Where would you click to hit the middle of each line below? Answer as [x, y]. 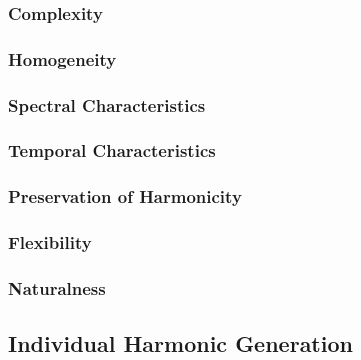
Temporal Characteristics [112, 150]
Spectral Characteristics [107, 104]
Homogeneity [62, 58]
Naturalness [57, 287]
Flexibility [50, 242]
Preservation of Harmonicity [125, 196]
